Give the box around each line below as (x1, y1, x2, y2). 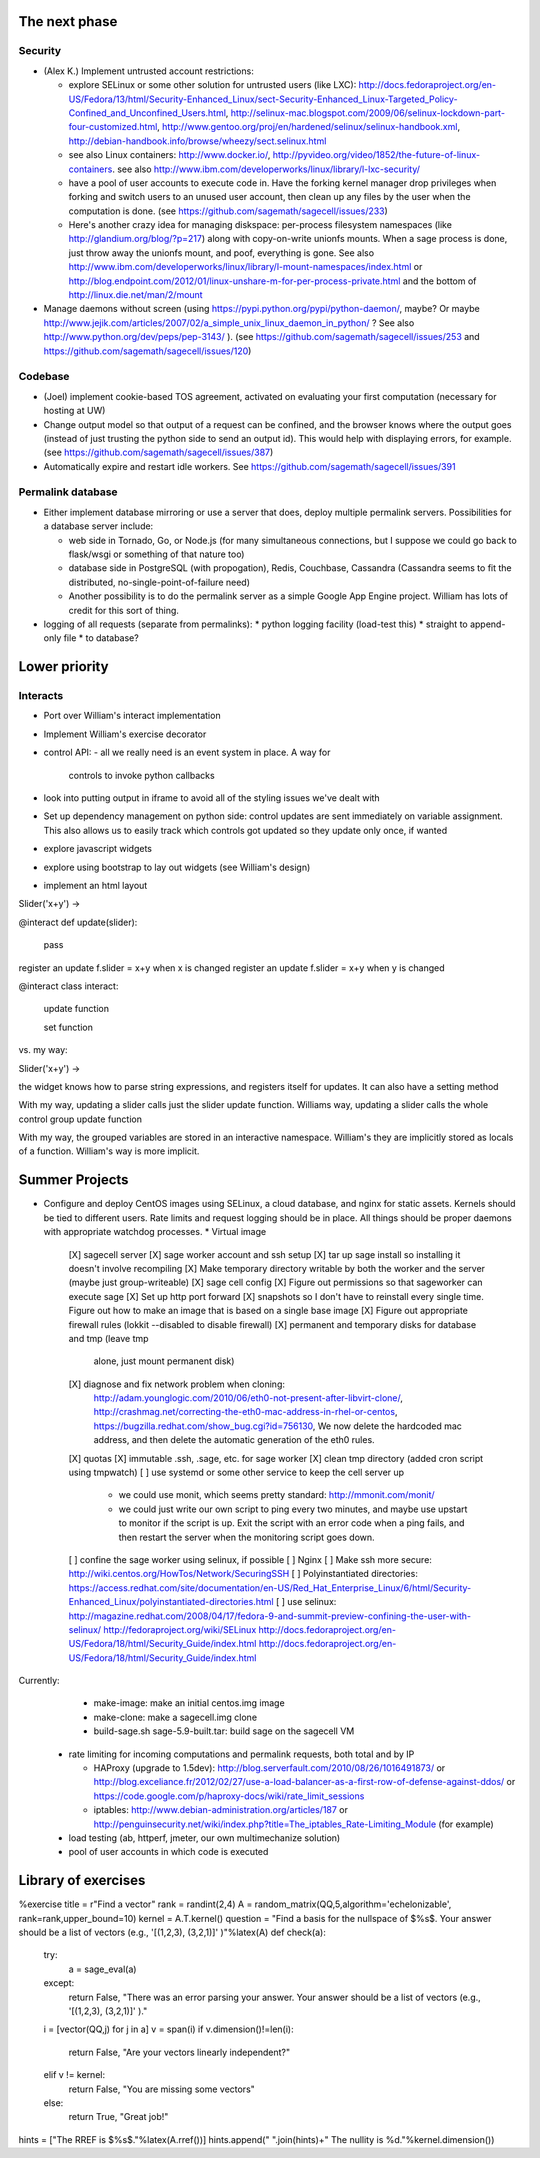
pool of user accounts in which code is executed (68, 1846, 269, 1858)
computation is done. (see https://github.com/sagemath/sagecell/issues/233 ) (68, 205, 389, 217)
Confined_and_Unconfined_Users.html (68, 106, 227, 119)
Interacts (18, 689, 64, 703)
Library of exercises (18, 1872, 146, 1889)
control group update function (18, 1113, 143, 1125)
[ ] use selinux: (275, 1596, 337, 1608)
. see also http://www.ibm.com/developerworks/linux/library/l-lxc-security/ (111, 163, 420, 175)
